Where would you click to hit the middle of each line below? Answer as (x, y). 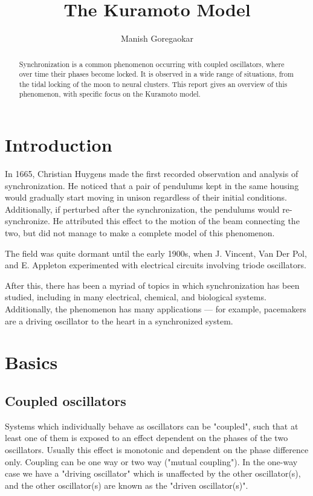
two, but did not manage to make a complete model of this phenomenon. (140, 233)
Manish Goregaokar (157, 38)
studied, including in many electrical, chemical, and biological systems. (136, 297)
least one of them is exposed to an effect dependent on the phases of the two (147, 438)
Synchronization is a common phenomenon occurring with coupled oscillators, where (152, 64)
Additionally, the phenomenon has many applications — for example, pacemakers (156, 309)
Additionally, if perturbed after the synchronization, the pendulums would (142, 209)
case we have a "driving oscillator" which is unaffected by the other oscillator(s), (153, 473)
